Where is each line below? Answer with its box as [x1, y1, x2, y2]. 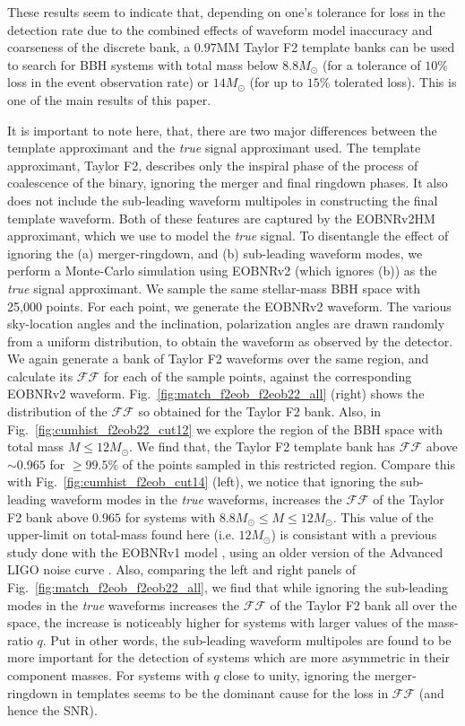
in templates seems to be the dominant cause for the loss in [62, 683, 389, 702]
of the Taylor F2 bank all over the [270, 595, 457, 614]
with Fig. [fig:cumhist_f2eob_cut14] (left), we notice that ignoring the [7, 472, 397, 491]
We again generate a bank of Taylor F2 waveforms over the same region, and [7, 349, 429, 368]
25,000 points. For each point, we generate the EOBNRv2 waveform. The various [7, 296, 452, 315]
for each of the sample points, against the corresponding [103, 366, 412, 385]
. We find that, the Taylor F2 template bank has [129, 437, 396, 456]
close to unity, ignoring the [223, 665, 371, 684]
